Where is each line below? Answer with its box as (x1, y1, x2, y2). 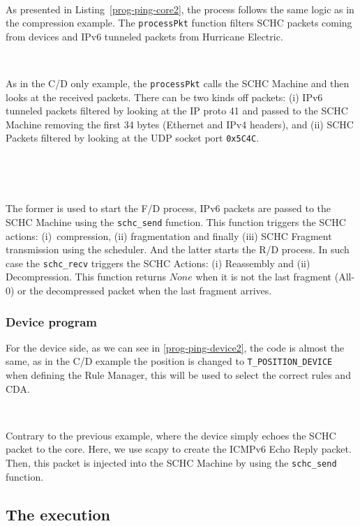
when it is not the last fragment (195, 269, 332, 284)
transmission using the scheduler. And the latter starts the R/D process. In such (6, 242, 350, 257)
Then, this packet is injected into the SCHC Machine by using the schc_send (6, 456, 337, 470)
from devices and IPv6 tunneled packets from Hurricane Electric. (6, 29, 283, 43)
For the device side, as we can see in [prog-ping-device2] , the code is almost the (6, 340, 345, 354)
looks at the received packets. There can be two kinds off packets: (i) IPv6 (6, 89, 323, 104)
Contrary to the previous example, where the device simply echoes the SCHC (6, 428, 336, 442)
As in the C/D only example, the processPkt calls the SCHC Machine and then (6, 76, 350, 91)
